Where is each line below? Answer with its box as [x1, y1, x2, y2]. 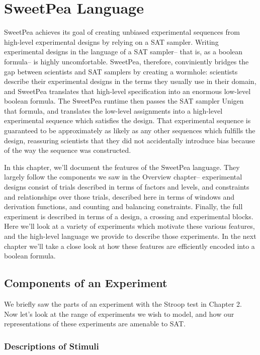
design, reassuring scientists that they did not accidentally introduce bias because [4, 135, 255, 145]
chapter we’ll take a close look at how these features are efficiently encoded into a [4, 240, 255, 251]
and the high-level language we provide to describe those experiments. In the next [4, 231, 256, 241]
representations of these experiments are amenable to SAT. [4, 318, 186, 329]
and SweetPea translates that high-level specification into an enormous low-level [4, 85, 251, 96]
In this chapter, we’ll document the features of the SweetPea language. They [4, 161, 240, 172]
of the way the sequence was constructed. [4, 145, 131, 155]
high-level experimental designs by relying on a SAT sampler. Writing [4, 36, 219, 47]
